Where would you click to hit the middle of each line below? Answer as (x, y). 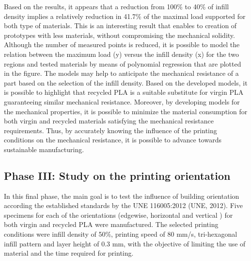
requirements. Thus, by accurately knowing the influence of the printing (110, 130)
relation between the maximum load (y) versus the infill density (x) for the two (121, 54)
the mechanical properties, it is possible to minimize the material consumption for (126, 111)
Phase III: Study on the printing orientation (117, 175)
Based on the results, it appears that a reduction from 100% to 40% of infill (117, 6)
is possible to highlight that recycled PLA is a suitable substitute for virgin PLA (124, 92)
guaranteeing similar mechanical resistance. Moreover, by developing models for (122, 101)
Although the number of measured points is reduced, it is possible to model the (122, 44)
